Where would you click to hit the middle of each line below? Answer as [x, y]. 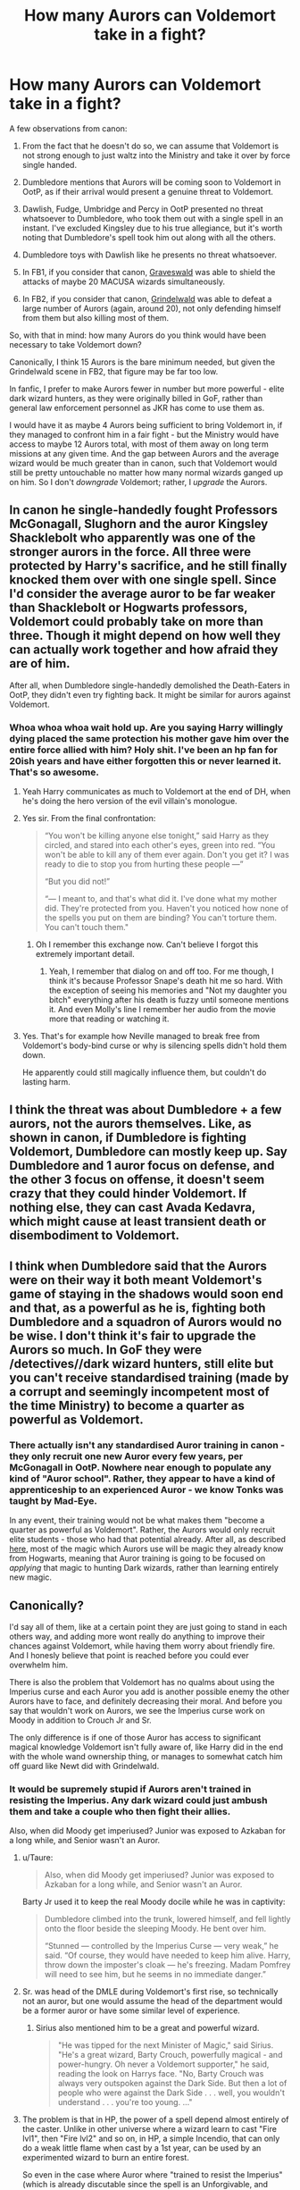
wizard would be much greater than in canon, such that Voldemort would [143, 463]
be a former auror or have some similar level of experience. [131, 2010]
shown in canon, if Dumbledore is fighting [128, 1138]
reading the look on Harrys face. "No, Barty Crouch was [161, 2074]
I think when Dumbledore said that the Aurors [138, 1266]
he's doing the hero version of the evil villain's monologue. [130, 801]
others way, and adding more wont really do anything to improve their [137, 1636]
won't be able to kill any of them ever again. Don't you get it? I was [167, 855]
